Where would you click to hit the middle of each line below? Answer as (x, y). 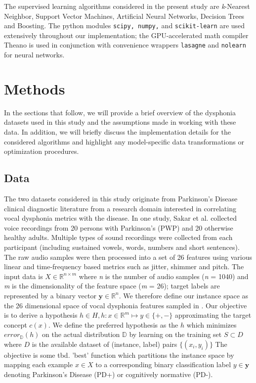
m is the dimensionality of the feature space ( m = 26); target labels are (112, 286)
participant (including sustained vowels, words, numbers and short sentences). (122, 247)
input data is (23, 276)
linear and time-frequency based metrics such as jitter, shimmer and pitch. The (124, 266)
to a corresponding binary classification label (163, 364)
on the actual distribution (81, 334)
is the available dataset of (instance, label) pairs (105, 344)
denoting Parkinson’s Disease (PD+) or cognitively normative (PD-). (108, 374)
